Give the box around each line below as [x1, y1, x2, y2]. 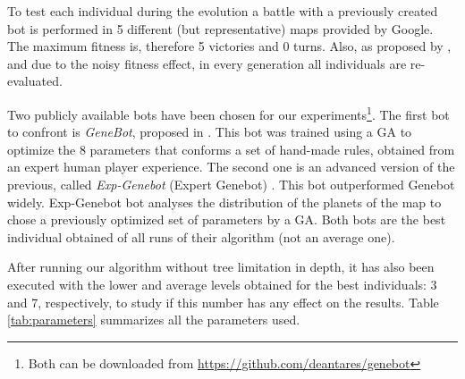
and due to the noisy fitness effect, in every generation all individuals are [7, 54, 407, 72]
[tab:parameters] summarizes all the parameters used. [7, 310, 300, 329]
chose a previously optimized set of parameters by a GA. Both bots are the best [7, 210, 446, 229]
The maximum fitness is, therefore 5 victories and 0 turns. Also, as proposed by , [7, 37, 452, 55]
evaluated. [7, 72, 63, 90]
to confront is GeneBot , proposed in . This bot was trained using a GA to [7, 122, 412, 141]
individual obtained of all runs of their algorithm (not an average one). [7, 227, 395, 246]
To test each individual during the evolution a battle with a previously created [7, 2, 438, 20]
